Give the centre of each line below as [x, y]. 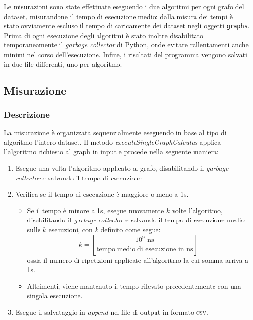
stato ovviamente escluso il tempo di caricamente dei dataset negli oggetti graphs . [127, 26]
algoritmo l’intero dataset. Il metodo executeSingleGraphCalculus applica [113, 142]
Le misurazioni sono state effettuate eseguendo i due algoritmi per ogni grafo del [124, 6]
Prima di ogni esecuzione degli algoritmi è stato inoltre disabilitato [104, 35]
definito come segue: [131, 229]
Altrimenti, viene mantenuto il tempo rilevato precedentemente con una [134, 286]
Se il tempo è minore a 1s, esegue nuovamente [96, 210]
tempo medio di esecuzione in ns [145, 250]
